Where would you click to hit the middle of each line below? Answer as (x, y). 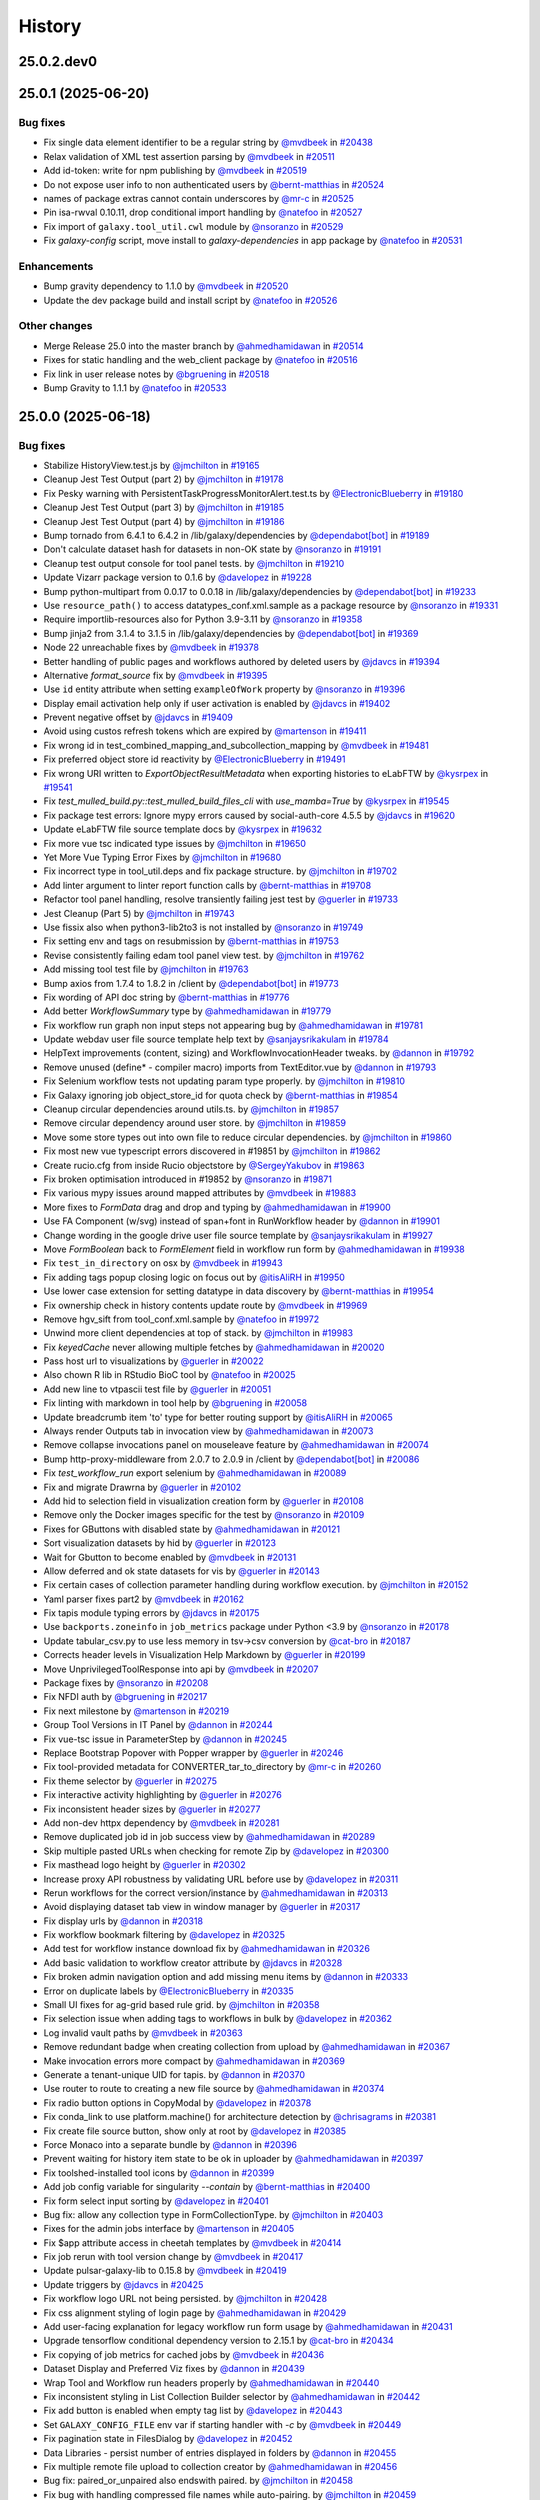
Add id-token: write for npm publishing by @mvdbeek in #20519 (175, 171)
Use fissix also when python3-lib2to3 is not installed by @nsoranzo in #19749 (203, 927)
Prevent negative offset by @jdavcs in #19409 (138, 717)
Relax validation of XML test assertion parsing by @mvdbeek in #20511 (189, 156)
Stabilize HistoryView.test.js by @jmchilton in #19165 (151, 466)
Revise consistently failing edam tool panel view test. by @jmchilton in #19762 (204, 955)
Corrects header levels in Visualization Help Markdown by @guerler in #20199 (204, 1655)
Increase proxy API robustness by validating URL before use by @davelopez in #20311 (221, 1879)
